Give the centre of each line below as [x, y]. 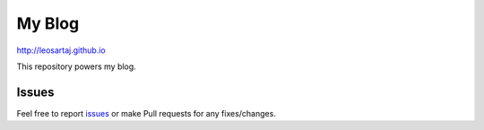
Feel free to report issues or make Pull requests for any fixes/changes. [147, 113]
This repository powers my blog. [76, 66]
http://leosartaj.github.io [61, 50]
